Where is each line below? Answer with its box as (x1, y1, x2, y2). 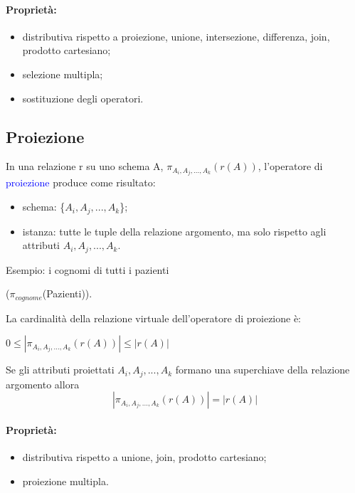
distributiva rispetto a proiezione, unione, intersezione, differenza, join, (22, 28, 330, 43)
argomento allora (6, 376, 80, 391)
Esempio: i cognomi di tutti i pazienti (6, 262, 169, 277)
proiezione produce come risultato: (6, 175, 156, 190)
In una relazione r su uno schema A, (6, 159, 164, 174)
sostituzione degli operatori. (22, 90, 144, 105)
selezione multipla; (22, 66, 103, 81)
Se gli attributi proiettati (6, 362, 115, 377)
